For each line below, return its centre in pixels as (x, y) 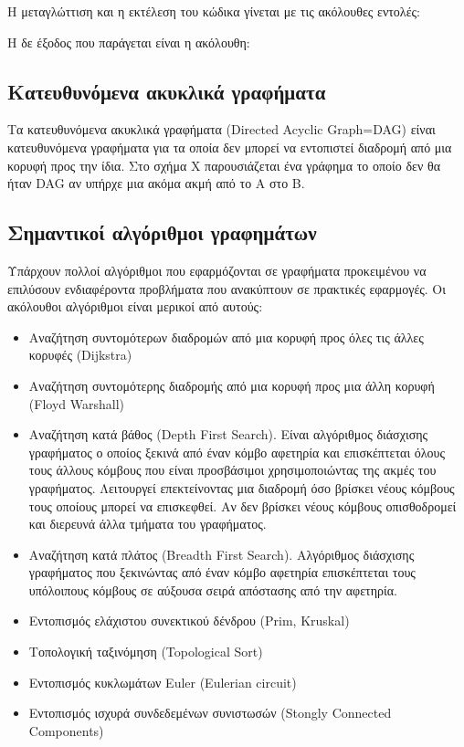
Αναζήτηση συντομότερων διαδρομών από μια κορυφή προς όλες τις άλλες (226, 337)
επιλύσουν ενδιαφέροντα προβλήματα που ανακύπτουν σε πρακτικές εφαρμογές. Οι (227, 288)
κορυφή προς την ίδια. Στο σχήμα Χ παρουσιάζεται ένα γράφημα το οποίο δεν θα (224, 165)
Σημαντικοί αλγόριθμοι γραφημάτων (162, 232)
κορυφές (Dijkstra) (80, 355)
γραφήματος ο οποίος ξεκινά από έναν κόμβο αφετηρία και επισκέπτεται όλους (237, 452)
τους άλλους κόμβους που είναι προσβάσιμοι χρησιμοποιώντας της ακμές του (232, 470)
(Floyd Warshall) (76, 403)
